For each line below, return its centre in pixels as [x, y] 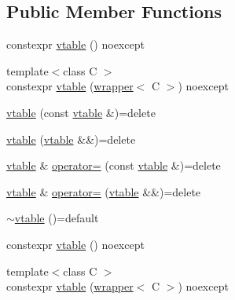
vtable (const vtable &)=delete [81, 112]
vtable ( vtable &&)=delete [71, 139]
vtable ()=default [57, 218]
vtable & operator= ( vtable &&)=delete [104, 191]
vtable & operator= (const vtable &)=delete [114, 165]
